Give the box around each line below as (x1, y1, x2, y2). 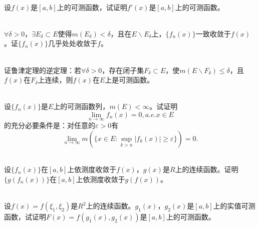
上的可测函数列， (53, 101, 110, 111)
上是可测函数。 (105, 74, 154, 85)
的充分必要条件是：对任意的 (4, 120, 95, 130)
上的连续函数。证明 (175, 164, 238, 174)
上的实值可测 (213, 200, 255, 211)
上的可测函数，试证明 (57, 1, 127, 12)
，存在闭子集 (102, 64, 144, 75)
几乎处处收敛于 (48, 38, 98, 48)
